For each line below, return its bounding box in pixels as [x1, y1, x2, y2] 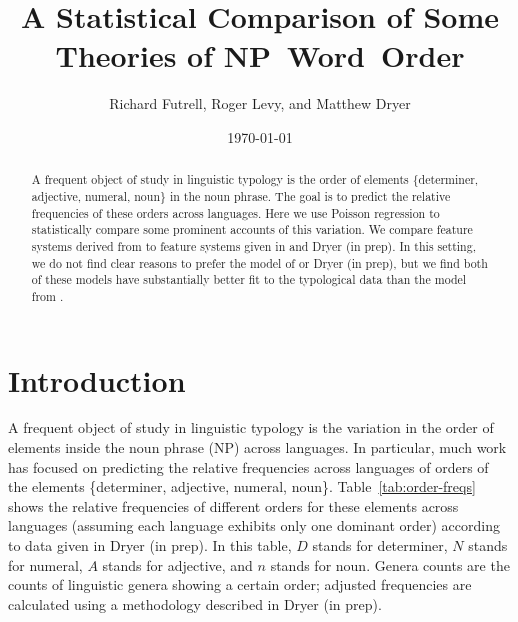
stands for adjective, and [102, 554, 253, 575]
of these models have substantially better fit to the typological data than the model [31, 271, 467, 288]
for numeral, [8, 554, 83, 575]
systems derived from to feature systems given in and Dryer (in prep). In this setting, [31, 237, 476, 254]
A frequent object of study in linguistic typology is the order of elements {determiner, [31, 171, 479, 188]
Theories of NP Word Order [55, 35, 465, 76]
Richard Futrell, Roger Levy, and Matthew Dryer [109, 93, 411, 114]
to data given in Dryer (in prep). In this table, [8, 535, 292, 556]
